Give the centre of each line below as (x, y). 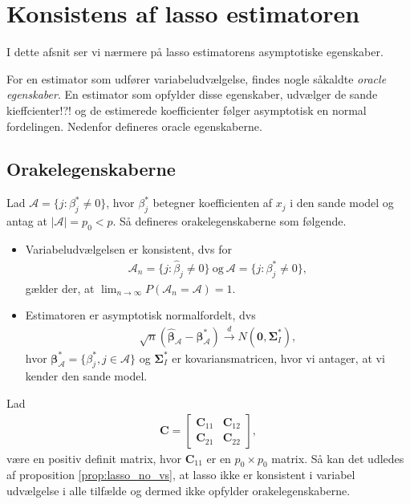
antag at (27, 221)
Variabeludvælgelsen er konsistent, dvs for (128, 248)
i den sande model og (342, 203)
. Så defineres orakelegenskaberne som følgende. (229, 221)
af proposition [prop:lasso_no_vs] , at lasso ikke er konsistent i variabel (181, 475)
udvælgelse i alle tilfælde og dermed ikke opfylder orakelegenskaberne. (179, 490)
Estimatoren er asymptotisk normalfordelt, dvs (140, 315)
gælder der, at (60, 288)
